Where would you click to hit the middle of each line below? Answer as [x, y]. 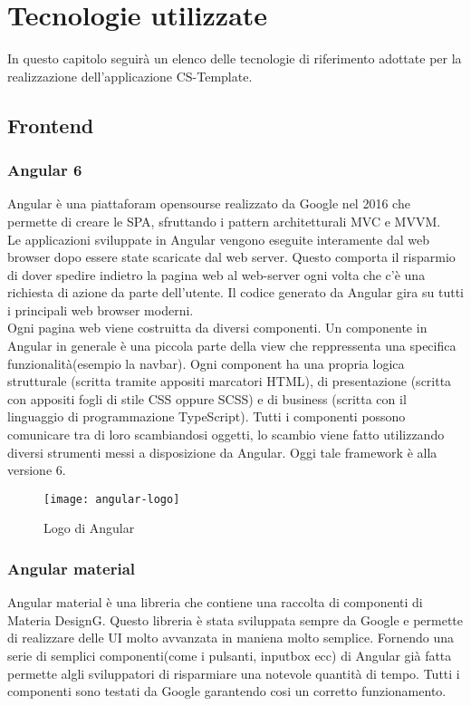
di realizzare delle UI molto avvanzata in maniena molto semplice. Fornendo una [231, 638]
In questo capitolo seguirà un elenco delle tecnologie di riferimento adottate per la [235, 58]
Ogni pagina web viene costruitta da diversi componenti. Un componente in [217, 328]
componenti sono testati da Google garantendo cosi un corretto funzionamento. [227, 691]
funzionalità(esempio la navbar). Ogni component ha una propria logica [206, 363]
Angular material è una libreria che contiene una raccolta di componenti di [215, 602]
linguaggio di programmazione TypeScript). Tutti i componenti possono [207, 416]
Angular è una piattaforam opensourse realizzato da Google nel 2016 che [209, 203]
